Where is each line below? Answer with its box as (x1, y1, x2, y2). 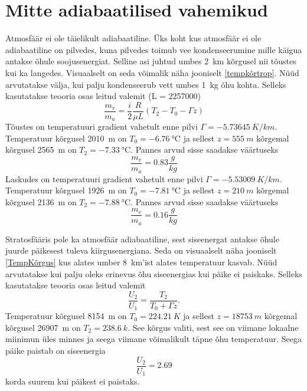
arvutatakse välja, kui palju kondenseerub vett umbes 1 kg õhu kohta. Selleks (5, 78, 286, 90)
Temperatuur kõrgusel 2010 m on (5, 132, 127, 144)
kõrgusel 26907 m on (5, 321, 81, 333)
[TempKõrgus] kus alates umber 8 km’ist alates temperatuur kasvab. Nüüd (5, 255, 277, 268)
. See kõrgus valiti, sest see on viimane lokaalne (128, 321, 299, 333)
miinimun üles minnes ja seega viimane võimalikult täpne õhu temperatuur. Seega (5, 333, 302, 345)
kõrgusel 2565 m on (5, 143, 77, 156)
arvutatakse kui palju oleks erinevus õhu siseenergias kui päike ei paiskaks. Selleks (5, 267, 302, 280)
